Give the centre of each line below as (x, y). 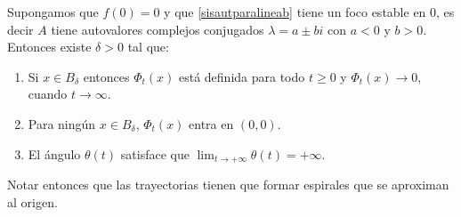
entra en (211, 123)
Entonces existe (49, 47)
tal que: (148, 47)
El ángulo (54, 153)
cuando (48, 94)
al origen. (32, 201)
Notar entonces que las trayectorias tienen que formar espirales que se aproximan (228, 185)
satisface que (155, 153)
